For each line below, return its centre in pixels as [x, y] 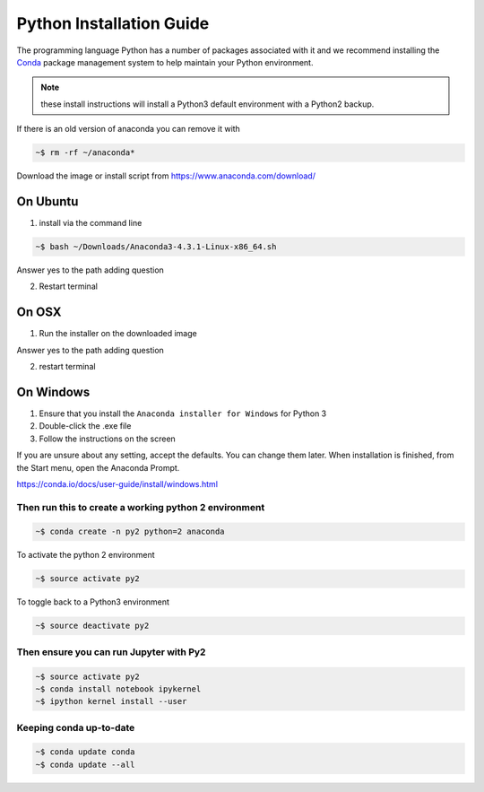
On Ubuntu [48, 201]
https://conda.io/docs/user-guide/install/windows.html [117, 483]
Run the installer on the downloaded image [118, 334]
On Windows [53, 392]
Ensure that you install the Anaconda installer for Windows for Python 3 [183, 413]
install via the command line [91, 222]
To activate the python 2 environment [86, 555]
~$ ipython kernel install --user [111, 701]
